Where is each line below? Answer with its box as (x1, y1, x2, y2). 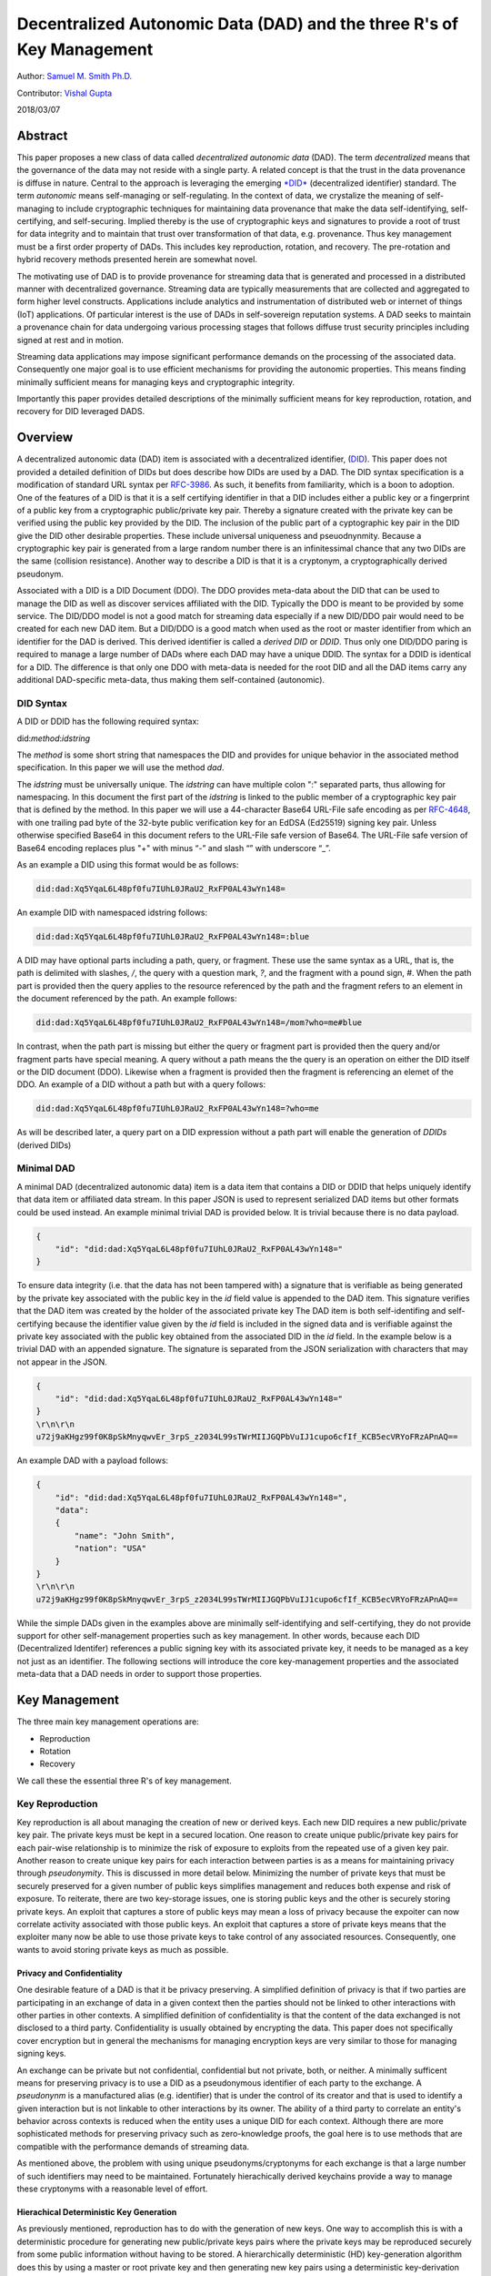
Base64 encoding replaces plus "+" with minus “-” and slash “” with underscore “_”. (16, 842, 331, 853)
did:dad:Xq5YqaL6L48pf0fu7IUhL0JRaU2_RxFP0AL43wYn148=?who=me (35, 1103, 319, 1114)
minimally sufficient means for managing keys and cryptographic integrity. (16, 376, 296, 387)
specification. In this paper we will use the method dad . (16, 762, 225, 773)
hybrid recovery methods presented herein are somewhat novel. (16, 254, 258, 265)
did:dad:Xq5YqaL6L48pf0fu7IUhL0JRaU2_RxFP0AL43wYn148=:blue (35, 931, 310, 941)
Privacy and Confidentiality (16, 1967, 123, 1978)
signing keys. (16, 2048, 67, 2059)
